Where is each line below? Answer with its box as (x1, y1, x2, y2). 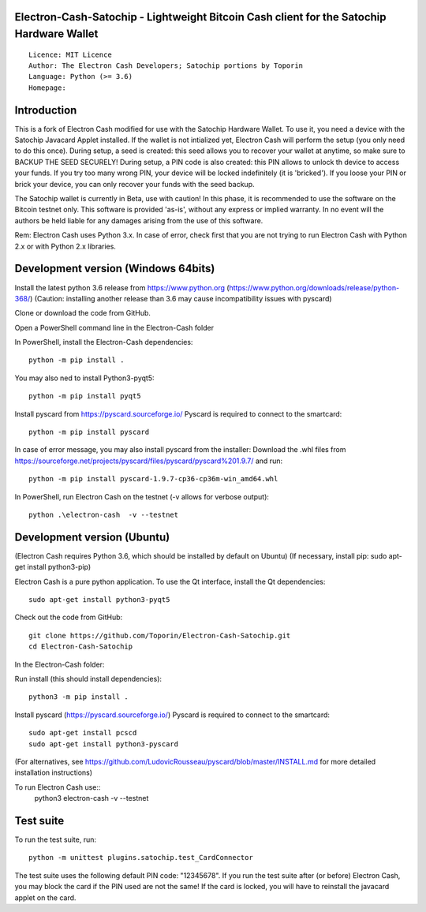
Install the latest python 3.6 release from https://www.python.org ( (14, 282, 230, 292)
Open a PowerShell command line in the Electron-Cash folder (14, 323, 215, 332)
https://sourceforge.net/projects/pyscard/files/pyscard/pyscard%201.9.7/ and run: (14, 456, 283, 465)
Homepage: (28, 83, 66, 92)
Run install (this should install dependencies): (14, 675, 162, 683)
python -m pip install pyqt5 (28, 391, 141, 401)
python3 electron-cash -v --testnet (34, 794, 149, 803)
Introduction (14, 103, 77, 117)
